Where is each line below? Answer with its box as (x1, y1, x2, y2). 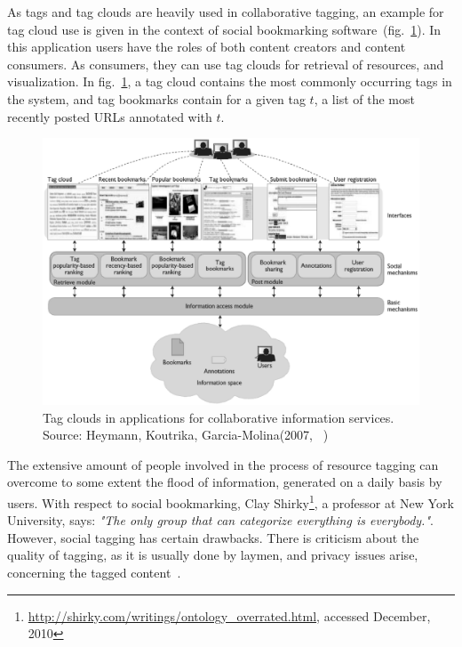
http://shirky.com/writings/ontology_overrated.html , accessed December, (28, 606, 431, 625)
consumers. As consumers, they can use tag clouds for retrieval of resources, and (7, 54, 444, 73)
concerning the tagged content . (7, 562, 181, 581)
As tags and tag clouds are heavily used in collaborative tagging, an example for (7, 3, 444, 20)
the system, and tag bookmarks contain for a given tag (7, 89, 306, 108)
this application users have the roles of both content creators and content (7, 37, 406, 56)
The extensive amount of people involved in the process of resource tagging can (7, 455, 439, 473)
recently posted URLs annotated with (7, 107, 212, 125)
